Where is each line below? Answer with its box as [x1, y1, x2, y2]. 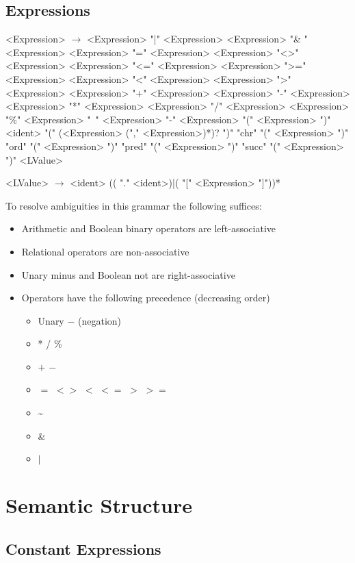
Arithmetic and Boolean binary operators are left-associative [21, 221, 276, 236]
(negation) [77, 313, 122, 327]
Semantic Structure [5, 491, 192, 519]
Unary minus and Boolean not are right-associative [21, 267, 235, 281]
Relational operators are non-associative [21, 244, 189, 258]
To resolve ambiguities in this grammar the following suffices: [5, 198, 262, 212]
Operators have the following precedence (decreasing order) [21, 290, 270, 305]
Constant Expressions [5, 538, 161, 560]
